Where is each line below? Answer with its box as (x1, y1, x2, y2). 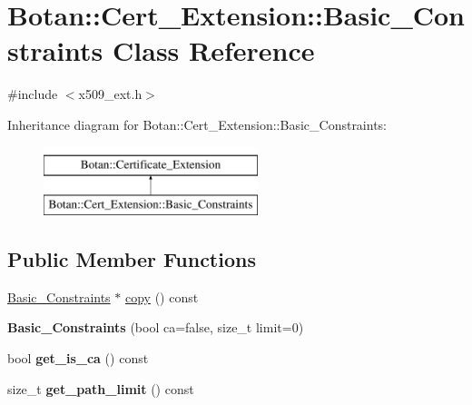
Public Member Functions (7, 245, 256, 273)
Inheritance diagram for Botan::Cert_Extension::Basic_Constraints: (7, 114, 388, 133)
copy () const (124, 287, 199, 306)
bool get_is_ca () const (7, 349, 149, 368)
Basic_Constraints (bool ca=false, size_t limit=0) (7, 318, 304, 337)
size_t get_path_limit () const (7, 379, 194, 398)
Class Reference (113, 32, 315, 69)
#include (7, 84, 58, 104)
